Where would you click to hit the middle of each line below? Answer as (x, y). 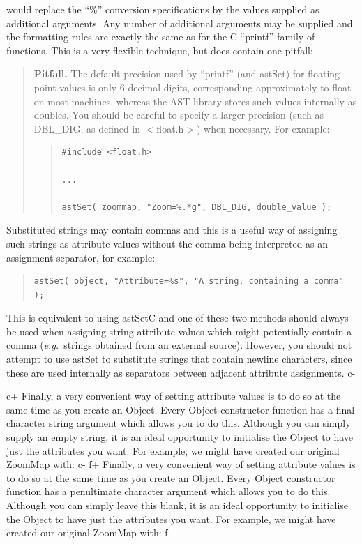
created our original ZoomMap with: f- (89, 532)
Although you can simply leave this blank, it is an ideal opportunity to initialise (178, 505)
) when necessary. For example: (263, 128)
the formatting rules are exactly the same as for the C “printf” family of (161, 37)
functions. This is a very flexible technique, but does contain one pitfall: (160, 50)
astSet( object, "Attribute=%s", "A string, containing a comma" (189, 281)
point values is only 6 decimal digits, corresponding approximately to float (193, 87)
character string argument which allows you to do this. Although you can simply (179, 423)
